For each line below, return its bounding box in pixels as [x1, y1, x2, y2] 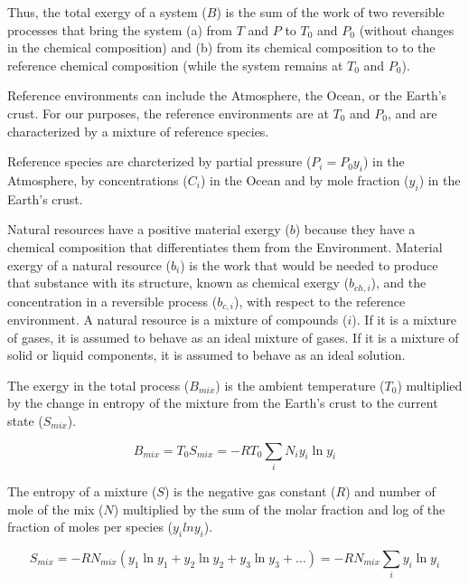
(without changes [359, 20, 455, 39]
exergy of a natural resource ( [7, 255, 172, 274]
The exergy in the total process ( [7, 375, 190, 394]
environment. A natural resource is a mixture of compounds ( [7, 310, 348, 329]
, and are [388, 103, 437, 122]
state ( [7, 411, 43, 429]
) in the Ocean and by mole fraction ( [200, 170, 409, 189]
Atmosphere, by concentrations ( [7, 170, 188, 189]
